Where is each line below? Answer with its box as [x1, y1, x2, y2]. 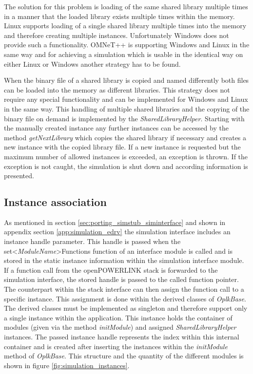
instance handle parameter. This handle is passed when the [4, 236, 181, 246]
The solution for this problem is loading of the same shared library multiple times [4, 1, 248, 11]
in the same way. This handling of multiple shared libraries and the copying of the [4, 103, 250, 113]
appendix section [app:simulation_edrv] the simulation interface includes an [4, 226, 231, 237]
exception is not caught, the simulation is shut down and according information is [4, 161, 248, 171]
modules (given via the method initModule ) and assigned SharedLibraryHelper [4, 322, 236, 332]
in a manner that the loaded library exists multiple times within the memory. [4, 11, 235, 21]
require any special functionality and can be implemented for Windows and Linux [4, 94, 248, 104]
